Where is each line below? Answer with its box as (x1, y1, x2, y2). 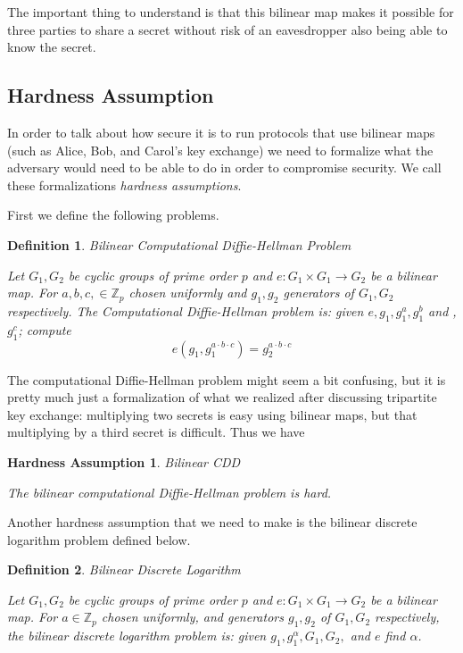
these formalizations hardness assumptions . (7, 175, 242, 194)
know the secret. (7, 38, 96, 56)
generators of (283, 283, 354, 302)
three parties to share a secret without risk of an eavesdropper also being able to (7, 20, 448, 38)
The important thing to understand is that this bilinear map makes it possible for (7, 3, 454, 21)
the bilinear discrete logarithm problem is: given (7, 626, 267, 645)
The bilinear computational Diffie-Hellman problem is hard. (7, 482, 332, 501)
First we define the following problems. (7, 205, 219, 224)
